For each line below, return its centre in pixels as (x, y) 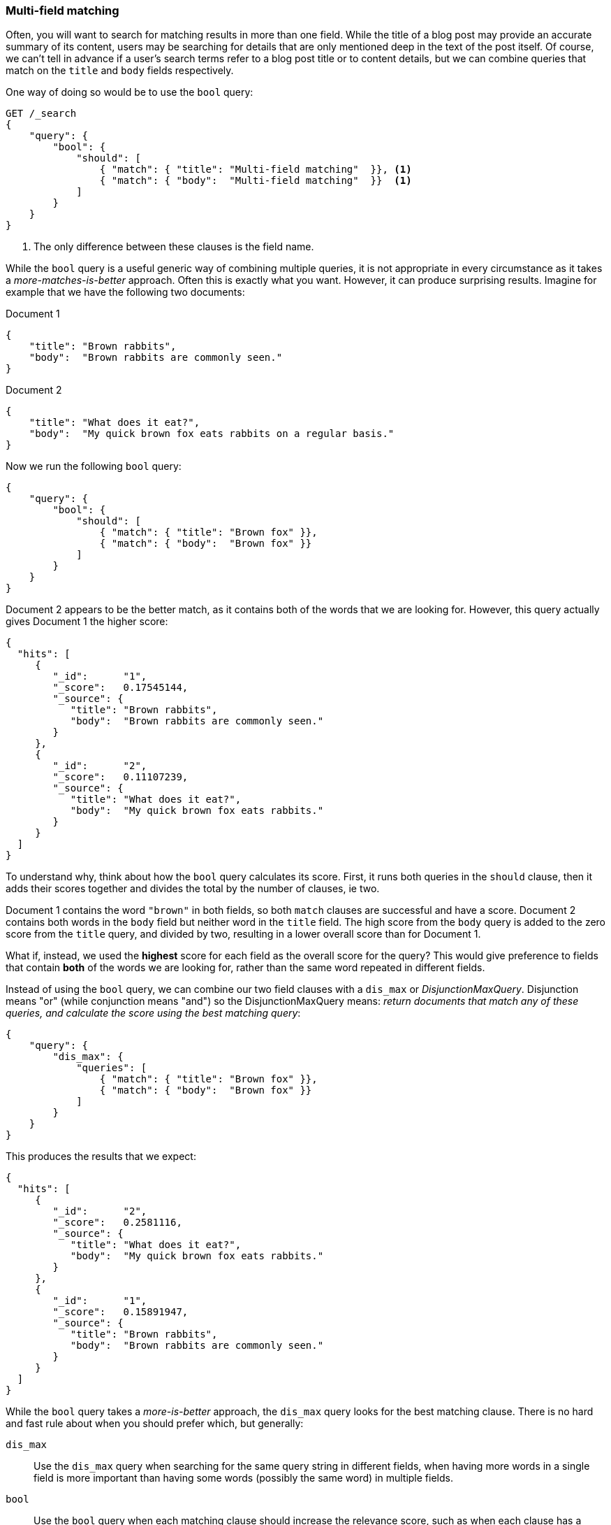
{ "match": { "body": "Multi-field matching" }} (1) (256, 181)
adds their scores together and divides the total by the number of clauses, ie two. (193, 889)
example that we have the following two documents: (125, 292)
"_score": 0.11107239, (120, 777)
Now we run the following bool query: (94, 466)
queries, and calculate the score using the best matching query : (153, 1013)
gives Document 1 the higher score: (87, 622)
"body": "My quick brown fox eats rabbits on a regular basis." (212, 434)
